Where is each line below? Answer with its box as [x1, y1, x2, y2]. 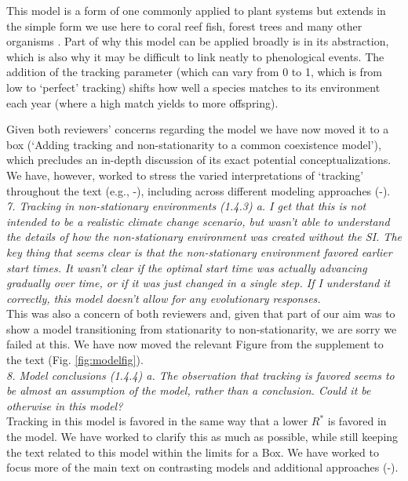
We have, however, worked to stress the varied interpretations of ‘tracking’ [6, 166, 364, 183]
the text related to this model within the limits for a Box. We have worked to [6, 443, 379, 460]
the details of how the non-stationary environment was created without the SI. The [6, 228, 402, 245]
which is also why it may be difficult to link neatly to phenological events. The [6, 48, 384, 64]
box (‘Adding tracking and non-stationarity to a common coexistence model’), [6, 136, 381, 152]
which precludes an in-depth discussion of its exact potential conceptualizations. [6, 151, 392, 168]
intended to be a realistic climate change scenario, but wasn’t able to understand [6, 213, 390, 229]
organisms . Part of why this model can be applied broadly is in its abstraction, [6, 33, 389, 49]
